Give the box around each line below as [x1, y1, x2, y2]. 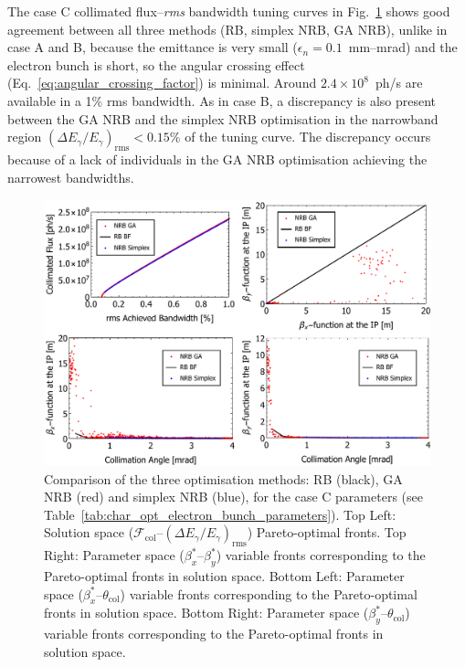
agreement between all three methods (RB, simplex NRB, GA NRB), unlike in [7, 19, 448, 38]
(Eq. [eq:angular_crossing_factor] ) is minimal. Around [7, 73, 317, 92]
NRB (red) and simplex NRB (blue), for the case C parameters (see [44, 487, 423, 506]
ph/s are [375, 73, 423, 92]
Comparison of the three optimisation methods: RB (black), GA [44, 469, 403, 488]
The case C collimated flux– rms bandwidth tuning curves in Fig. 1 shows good [7, 2, 450, 20]
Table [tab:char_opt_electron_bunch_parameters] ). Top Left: [44, 504, 396, 524]
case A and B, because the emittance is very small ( [7, 37, 298, 57]
